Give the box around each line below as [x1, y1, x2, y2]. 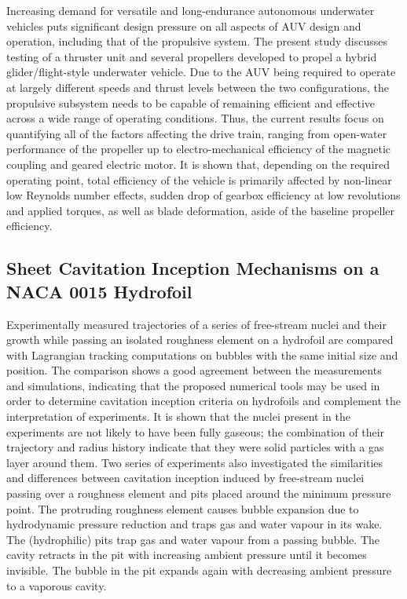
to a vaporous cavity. [6, 577, 107, 594]
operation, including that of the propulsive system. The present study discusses [6, 33, 387, 49]
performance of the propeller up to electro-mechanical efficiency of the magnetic [6, 141, 390, 157]
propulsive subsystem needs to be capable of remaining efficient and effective [6, 94, 376, 111]
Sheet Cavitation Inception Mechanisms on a [6, 256, 379, 280]
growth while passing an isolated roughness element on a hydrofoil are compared [6, 331, 394, 348]
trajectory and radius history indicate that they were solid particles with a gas [6, 439, 384, 455]
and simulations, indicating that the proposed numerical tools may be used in [6, 377, 380, 393]
